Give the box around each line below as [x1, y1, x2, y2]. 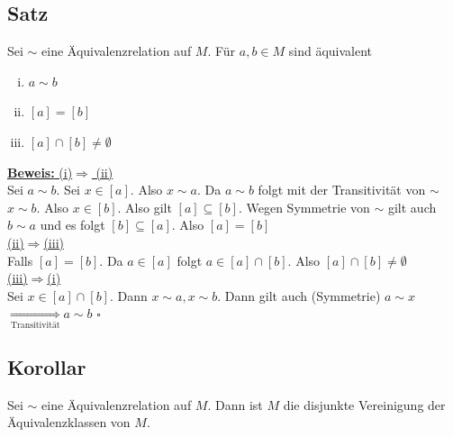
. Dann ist [207, 395, 263, 414]
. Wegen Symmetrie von [238, 197, 370, 216]
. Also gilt [117, 197, 172, 216]
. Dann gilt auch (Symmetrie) [217, 286, 381, 305]
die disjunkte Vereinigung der [283, 395, 446, 414]
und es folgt [40, 215, 105, 234]
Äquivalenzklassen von [7, 413, 131, 432]
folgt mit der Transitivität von [258, 180, 426, 199]
